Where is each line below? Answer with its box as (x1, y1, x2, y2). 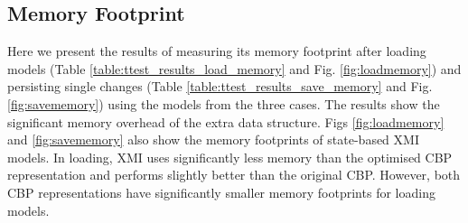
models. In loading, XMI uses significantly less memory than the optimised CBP (7, 147, 453, 166)
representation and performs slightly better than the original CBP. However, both (7, 165, 461, 184)
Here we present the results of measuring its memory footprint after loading (7, 42, 426, 60)
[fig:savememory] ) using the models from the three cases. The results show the (7, 94, 440, 113)
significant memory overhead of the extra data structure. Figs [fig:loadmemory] (7, 112, 445, 131)
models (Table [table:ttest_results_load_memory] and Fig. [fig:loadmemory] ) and (7, 59, 462, 78)
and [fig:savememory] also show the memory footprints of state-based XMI (7, 130, 419, 149)
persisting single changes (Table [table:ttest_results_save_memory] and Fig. (7, 77, 433, 96)
